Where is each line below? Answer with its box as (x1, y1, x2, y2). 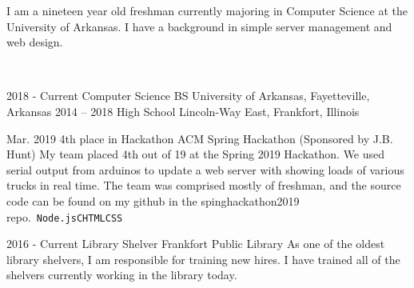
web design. (6, 34, 63, 50)
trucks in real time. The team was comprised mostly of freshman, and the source (6, 177, 401, 194)
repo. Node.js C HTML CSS (6, 208, 123, 225)
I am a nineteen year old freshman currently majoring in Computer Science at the (6, 2, 408, 18)
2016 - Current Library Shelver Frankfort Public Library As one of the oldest (6, 235, 385, 252)
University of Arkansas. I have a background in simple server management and (6, 18, 392, 34)
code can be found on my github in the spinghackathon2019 (6, 192, 300, 209)
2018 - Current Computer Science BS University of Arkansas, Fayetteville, (6, 87, 370, 104)
